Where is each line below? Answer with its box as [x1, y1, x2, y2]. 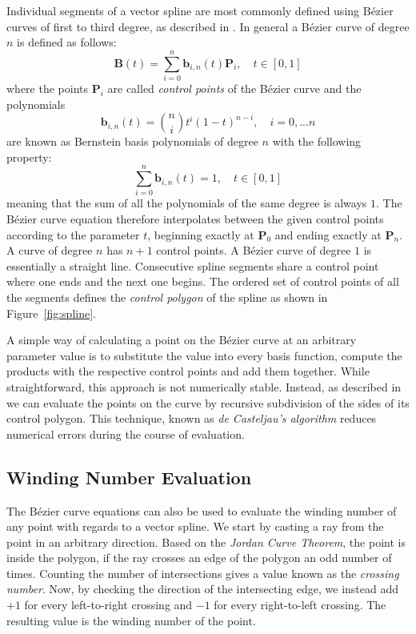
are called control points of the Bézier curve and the [107, 79, 362, 96]
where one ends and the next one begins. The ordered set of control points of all [6, 273, 399, 290]
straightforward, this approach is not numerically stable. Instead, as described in [6, 378, 402, 395]
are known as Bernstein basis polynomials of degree [6, 133, 258, 150]
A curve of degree [6, 242, 93, 259]
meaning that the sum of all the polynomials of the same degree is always [6, 195, 367, 211]
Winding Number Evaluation [6, 464, 252, 489]
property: [6, 148, 52, 165]
